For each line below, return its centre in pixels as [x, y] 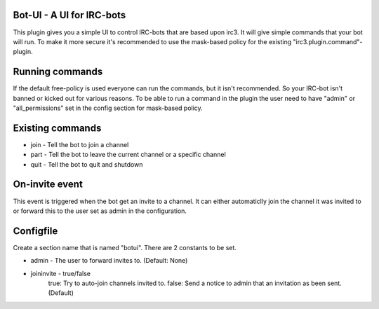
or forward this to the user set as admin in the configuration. [100, 211]
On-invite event [48, 185]
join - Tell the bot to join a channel [80, 144]
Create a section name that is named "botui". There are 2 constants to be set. [125, 247]
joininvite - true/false [61, 273]
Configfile [35, 231]
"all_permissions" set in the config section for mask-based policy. [108, 108]
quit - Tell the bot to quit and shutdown [87, 164]
